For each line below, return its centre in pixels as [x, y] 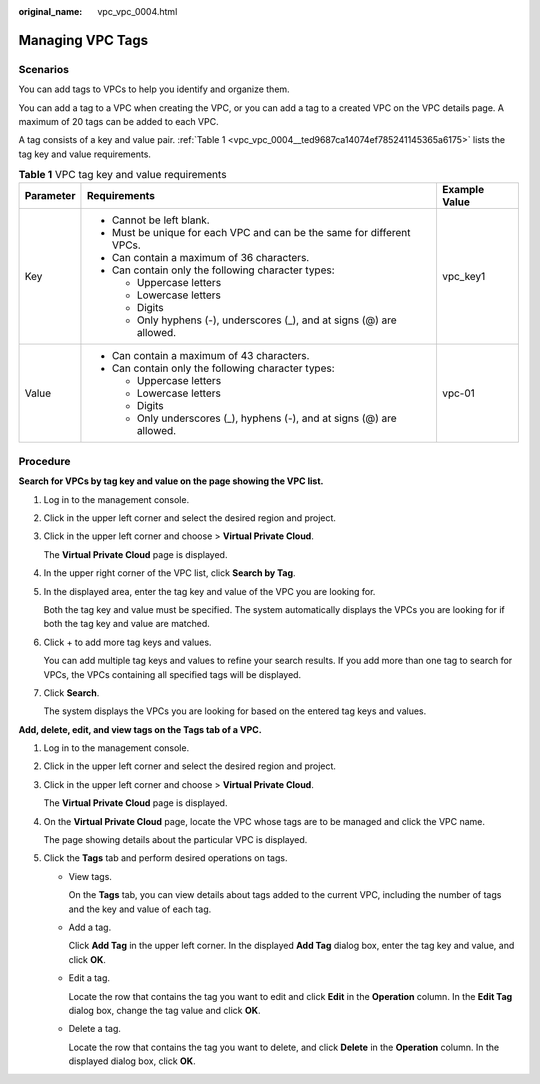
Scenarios [44, 69]
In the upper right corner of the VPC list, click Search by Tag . [169, 573]
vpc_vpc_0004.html [137, 11]
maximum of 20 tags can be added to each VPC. [118, 121]
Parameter [50, 196]
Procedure [44, 461]
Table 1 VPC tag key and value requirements [122, 175]
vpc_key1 [463, 277]
